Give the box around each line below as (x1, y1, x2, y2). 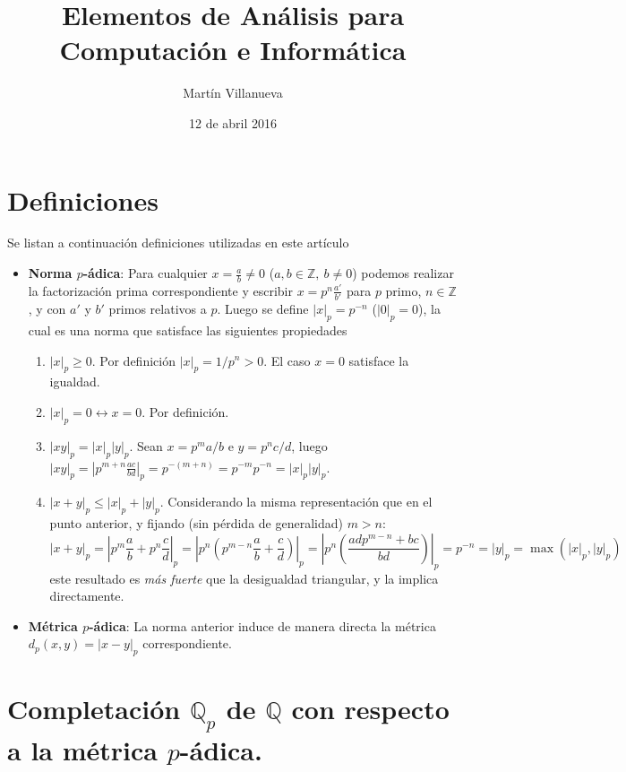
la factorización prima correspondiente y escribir (28, 281, 293, 299)
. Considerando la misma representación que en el (159, 492, 433, 511)
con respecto (291, 690, 450, 727)
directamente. (49, 586, 124, 605)
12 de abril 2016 (188, 113, 278, 132)
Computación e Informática (59, 31, 407, 68)
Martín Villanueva (183, 83, 283, 102)
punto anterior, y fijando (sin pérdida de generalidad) (49, 514, 343, 533)
